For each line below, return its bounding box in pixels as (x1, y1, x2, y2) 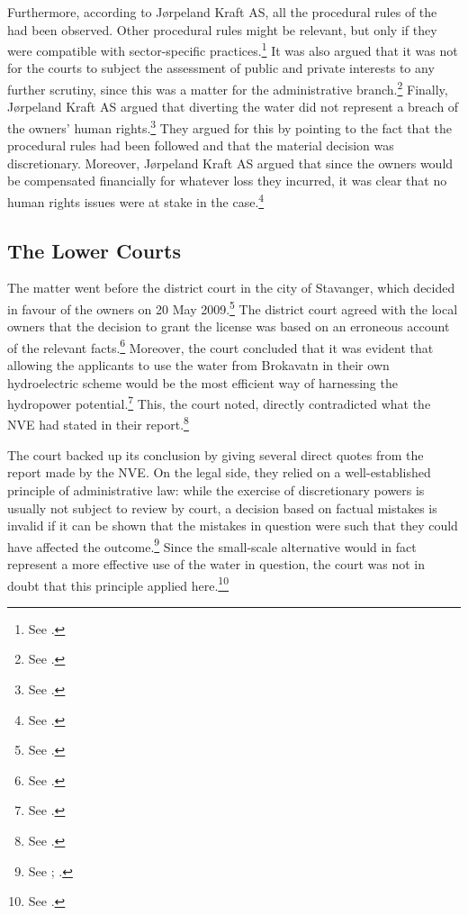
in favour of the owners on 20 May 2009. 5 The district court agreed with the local (7, 296, 458, 318)
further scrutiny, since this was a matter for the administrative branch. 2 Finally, (7, 77, 448, 98)
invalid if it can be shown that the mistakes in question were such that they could (7, 516, 458, 535)
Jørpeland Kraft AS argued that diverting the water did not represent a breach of (7, 97, 459, 116)
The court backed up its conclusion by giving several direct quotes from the (7, 445, 424, 464)
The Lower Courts (7, 236, 181, 264)
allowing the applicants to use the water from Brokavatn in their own (7, 356, 390, 375)
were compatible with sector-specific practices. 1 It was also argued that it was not (7, 39, 458, 59)
